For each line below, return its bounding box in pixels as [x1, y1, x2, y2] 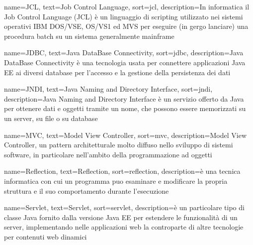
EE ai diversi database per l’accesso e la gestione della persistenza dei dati [4, 67, 231, 77]
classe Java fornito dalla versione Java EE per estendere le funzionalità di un [4, 212, 238, 222]
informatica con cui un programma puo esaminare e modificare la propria [4, 175, 228, 186]
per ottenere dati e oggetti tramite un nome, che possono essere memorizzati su [4, 103, 246, 114]
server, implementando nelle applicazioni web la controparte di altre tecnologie [4, 222, 244, 232]
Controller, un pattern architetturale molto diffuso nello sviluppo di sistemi [4, 139, 233, 150]
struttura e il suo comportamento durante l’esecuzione [4, 185, 169, 196]
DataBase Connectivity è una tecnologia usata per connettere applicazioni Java [4, 57, 246, 67]
